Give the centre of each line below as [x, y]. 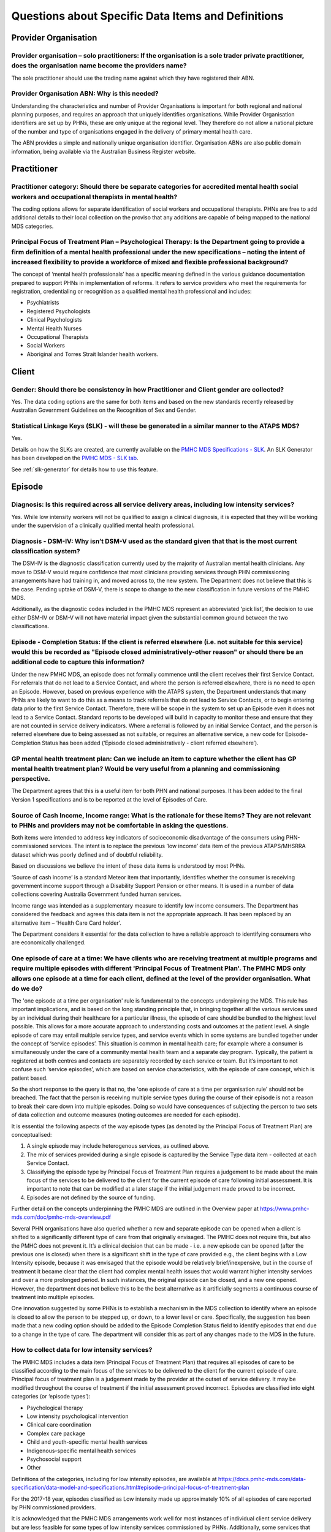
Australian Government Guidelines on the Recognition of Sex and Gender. [104, 410]
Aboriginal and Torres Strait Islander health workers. [93, 354]
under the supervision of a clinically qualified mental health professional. [103, 525]
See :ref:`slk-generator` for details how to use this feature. [85, 469]
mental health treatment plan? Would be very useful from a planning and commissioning [146, 768]
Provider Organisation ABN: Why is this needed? [85, 94]
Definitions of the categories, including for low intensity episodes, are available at [114, 1479]
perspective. [31, 779]
